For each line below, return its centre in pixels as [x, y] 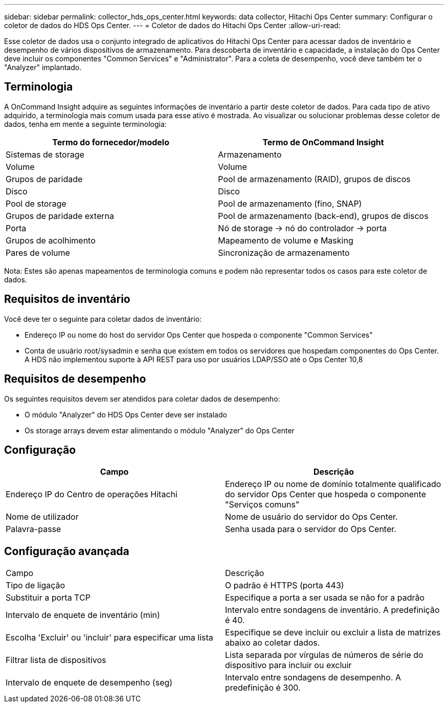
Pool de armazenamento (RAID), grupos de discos [314, 179]
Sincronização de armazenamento [284, 252]
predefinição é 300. [263, 688]
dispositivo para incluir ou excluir [288, 665]
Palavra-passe [33, 529]
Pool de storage [36, 203]
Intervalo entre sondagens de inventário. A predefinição [332, 610]
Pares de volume [38, 252]
